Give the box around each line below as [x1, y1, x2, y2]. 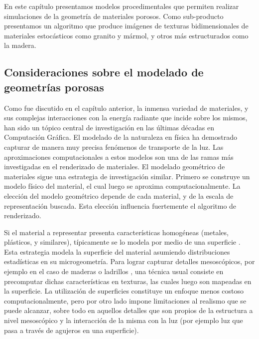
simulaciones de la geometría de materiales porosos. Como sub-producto [4, 10, 224, 21]
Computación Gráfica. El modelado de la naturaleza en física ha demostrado [4, 132, 238, 142]
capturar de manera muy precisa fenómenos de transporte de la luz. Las [4, 141, 224, 152]
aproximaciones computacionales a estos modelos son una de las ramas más [4, 151, 234, 162]
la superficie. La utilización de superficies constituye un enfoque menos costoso [4, 286, 244, 296]
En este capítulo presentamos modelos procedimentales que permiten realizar [4, 1, 239, 11]
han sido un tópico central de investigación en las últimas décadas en [4, 122, 214, 132]
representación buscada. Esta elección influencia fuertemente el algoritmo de [4, 200, 237, 211]
